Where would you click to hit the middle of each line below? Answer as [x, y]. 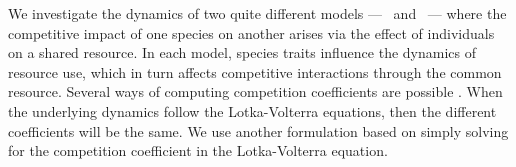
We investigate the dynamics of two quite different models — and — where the [257, 13]
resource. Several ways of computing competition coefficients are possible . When [255, 91]
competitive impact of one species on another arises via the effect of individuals [251, 32]
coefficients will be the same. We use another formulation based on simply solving [258, 130]
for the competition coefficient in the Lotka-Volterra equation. [198, 150]
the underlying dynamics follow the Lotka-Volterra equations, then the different [252, 110]
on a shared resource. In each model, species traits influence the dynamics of [242, 52]
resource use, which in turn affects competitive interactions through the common [255, 71]
